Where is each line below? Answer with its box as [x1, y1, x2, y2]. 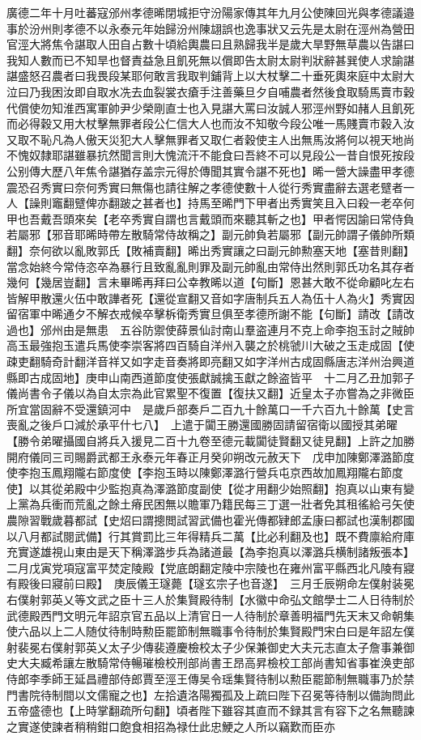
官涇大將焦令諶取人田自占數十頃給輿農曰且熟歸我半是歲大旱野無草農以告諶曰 [6, 36, 415, 53]
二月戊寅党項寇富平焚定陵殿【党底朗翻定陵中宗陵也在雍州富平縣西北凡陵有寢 [6, 559, 415, 576]
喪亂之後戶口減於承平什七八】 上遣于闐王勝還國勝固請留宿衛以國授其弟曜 [6, 416, 398, 433]
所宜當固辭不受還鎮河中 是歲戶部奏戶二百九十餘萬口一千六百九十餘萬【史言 [6, 400, 415, 417]
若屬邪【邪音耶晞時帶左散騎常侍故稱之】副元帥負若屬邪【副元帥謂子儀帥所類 [6, 226, 415, 243]
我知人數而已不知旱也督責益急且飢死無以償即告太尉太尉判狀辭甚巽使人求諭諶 [6, 51, 415, 68]
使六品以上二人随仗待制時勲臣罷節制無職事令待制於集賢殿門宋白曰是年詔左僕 [6, 623, 415, 640]
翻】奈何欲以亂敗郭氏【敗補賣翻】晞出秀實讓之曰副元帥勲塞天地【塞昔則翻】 [6, 241, 415, 258]
